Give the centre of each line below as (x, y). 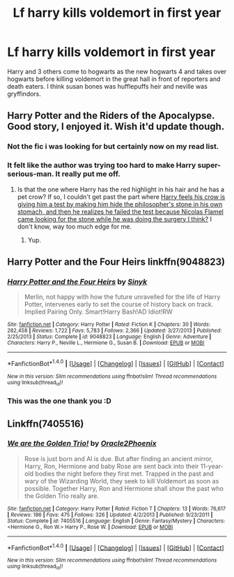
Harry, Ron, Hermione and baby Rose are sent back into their (111, 466)
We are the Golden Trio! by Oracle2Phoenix (82, 444)
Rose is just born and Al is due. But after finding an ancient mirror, (119, 458)
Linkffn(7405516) (46, 424)
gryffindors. (24, 94)
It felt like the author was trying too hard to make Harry (102, 166)
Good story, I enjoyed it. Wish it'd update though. (116, 127)
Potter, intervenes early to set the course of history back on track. (119, 305)
